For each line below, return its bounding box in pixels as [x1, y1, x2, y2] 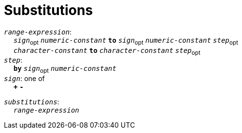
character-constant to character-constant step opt [13, 46, 201, 56]
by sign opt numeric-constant [13, 65, 116, 75]
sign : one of [4, 74, 45, 83]
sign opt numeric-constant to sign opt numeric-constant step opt [13, 36, 238, 46]
